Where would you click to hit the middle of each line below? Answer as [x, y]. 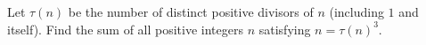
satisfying [285, 29]
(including [356, 11]
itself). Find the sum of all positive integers [125, 29]
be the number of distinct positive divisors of [191, 11]
